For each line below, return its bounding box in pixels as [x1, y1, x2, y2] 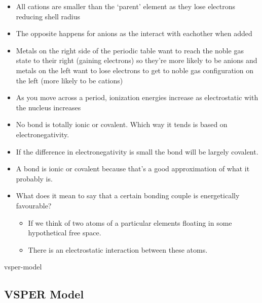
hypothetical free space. [28, 227, 101, 238]
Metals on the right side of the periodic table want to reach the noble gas [16, 45, 244, 55]
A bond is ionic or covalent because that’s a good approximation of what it [16, 163, 250, 174]
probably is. [16, 173, 53, 184]
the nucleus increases [16, 102, 81, 112]
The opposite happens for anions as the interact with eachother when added [16, 28, 252, 39]
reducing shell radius [16, 11, 81, 21]
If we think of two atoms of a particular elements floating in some [28, 217, 232, 228]
